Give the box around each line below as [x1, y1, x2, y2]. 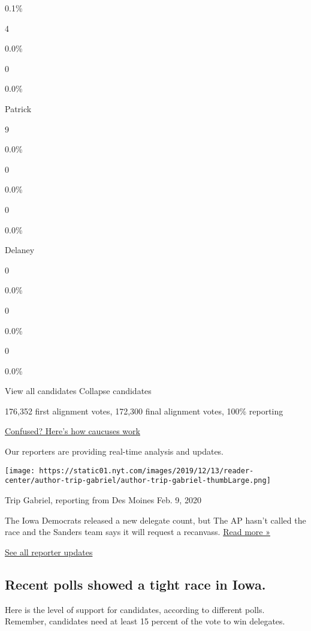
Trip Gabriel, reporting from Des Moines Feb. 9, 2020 [5, 493, 201, 506]
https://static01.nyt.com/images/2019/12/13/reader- [39, 466, 254, 475]
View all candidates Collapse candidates [5, 384, 152, 397]
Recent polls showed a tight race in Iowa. [5, 575, 266, 593]
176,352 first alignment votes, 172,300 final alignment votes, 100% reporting [5, 404, 283, 417]
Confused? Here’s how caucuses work [5, 425, 140, 437]
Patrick [5, 102, 32, 115]
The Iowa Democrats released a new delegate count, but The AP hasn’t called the [5, 513, 306, 526]
